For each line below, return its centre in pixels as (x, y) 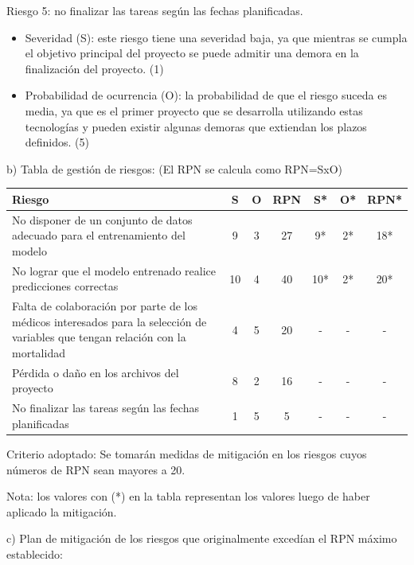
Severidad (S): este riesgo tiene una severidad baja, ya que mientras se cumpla (216, 37)
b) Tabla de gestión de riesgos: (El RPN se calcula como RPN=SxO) (175, 168)
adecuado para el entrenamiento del (99, 235)
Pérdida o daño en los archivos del (96, 372)
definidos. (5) (57, 142)
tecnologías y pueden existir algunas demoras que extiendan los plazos (196, 126)
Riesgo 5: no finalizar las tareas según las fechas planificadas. (155, 10)
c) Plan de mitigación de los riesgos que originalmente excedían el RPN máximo (202, 538)
